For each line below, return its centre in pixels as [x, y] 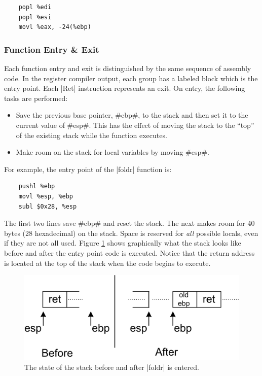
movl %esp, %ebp [46, 196]
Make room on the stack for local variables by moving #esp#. [113, 152]
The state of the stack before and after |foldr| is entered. [112, 367]
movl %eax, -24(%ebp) [55, 27]
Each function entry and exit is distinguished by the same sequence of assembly [128, 68]
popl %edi [35, 7]
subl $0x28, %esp [48, 206]
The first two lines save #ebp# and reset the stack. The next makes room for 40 [129, 223]
